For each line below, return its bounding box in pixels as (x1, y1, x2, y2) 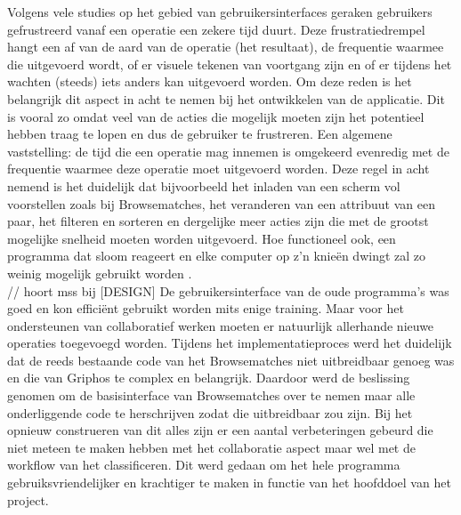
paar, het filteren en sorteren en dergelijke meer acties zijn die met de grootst (7, 212, 429, 230)
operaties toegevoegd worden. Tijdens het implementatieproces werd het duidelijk (7, 334, 452, 352)
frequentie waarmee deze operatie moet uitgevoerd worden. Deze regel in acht (7, 159, 430, 178)
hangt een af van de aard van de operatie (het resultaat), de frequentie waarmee (7, 37, 444, 56)
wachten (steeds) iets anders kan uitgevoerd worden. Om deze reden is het (7, 72, 412, 91)
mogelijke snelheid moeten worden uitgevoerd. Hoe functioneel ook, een (7, 229, 396, 247)
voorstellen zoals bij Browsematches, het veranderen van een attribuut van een (7, 194, 435, 213)
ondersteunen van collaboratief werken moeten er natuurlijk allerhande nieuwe (7, 316, 434, 334)
